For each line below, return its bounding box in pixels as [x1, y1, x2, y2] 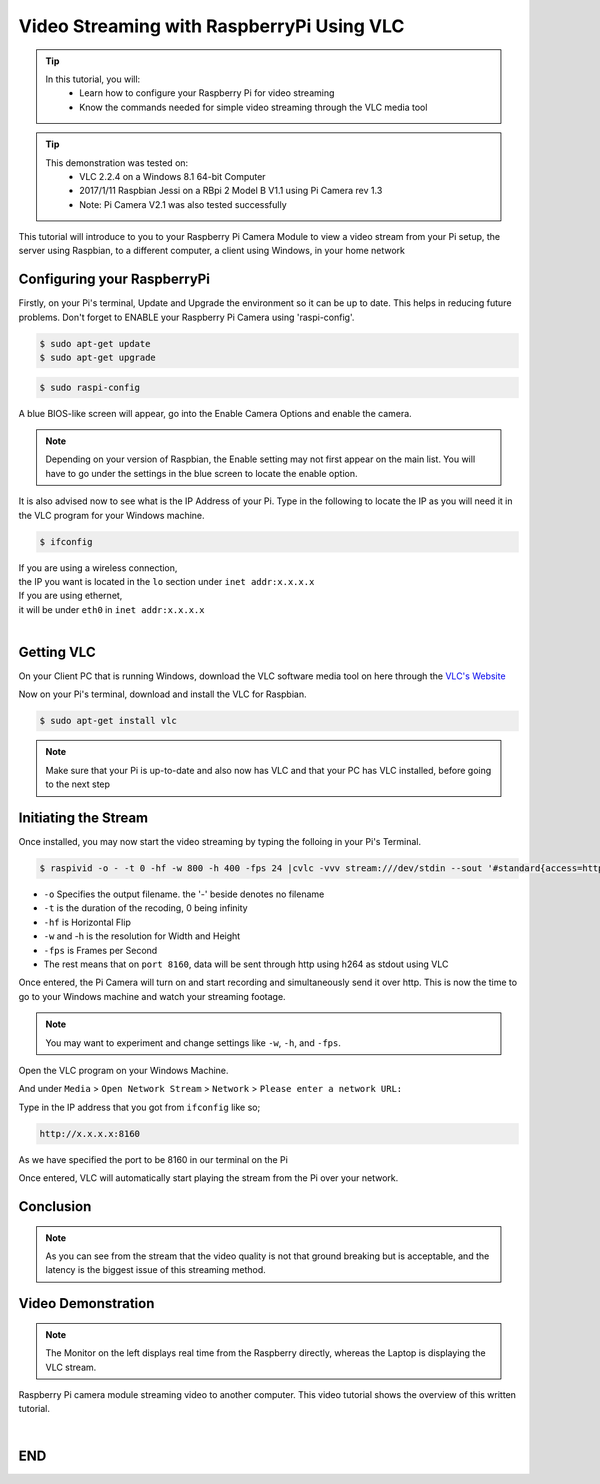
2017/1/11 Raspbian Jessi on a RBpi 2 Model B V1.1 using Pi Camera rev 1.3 [79, 185, 383, 197]
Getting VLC [18, 643, 96, 660]
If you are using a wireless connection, [18, 561, 178, 574]
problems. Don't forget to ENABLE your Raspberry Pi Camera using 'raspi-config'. [18, 311, 355, 323]
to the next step [45, 778, 110, 790]
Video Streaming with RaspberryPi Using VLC [18, 15, 405, 37]
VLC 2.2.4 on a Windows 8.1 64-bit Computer [79, 170, 266, 182]
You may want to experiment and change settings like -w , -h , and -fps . [45, 1036, 342, 1049]
